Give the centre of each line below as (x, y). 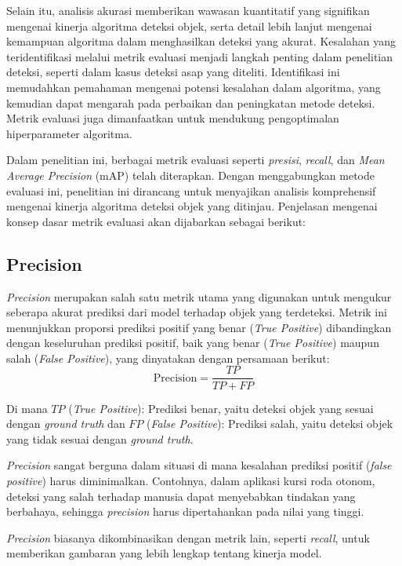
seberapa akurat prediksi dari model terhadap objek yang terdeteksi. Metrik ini (197, 312)
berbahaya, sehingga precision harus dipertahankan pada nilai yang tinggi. (185, 511)
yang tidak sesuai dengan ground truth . (100, 438)
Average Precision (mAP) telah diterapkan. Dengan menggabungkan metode (190, 175)
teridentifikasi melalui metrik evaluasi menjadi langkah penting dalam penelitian (200, 56)
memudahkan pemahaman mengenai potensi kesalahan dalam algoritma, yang (194, 87)
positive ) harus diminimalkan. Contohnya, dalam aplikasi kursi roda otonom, (191, 480)
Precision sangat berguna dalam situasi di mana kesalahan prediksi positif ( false (199, 465)
